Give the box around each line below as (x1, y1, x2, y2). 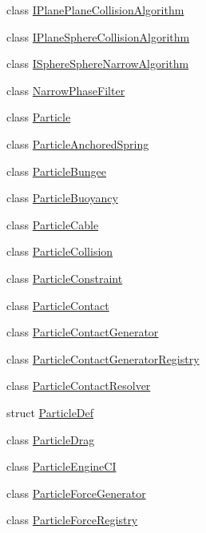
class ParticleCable (6, 216, 99, 233)
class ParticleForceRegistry (6, 511, 138, 528)
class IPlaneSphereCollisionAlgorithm (6, 28, 190, 45)
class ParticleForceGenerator (6, 484, 146, 501)
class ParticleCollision (6, 243, 113, 260)
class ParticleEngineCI (6, 458, 117, 475)
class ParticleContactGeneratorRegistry (6, 350, 200, 367)
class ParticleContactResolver (6, 377, 151, 394)
